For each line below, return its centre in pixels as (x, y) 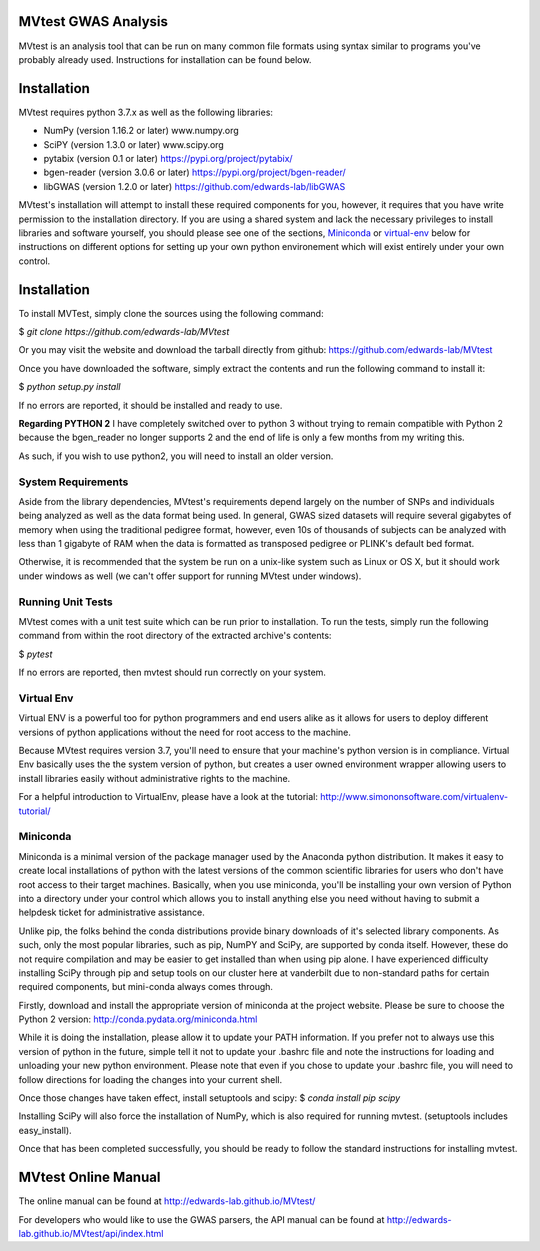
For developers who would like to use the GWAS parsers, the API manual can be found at (201, 1219)
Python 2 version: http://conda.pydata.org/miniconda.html (138, 1019)
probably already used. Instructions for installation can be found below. (165, 59)
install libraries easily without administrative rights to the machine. (154, 778)
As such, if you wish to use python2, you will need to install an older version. (176, 456)
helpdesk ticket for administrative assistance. (111, 912)
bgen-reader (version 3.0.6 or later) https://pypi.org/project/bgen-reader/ (194, 172)
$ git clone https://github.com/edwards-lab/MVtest (124, 332)
